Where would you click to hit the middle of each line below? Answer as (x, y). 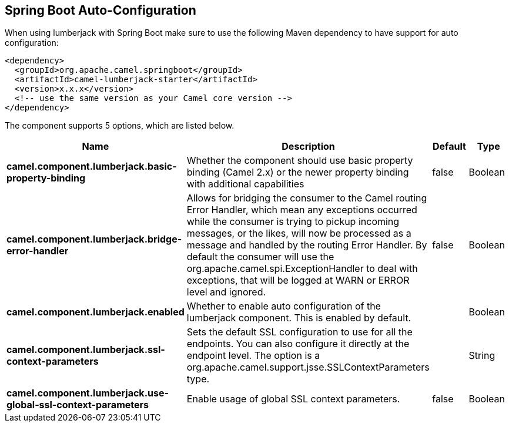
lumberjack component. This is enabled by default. (299, 318)
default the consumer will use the (260, 257)
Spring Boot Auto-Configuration (101, 10)
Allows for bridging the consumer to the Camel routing (307, 198)
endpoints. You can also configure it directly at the (298, 344)
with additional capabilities (245, 184)
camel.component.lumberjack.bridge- (94, 239)
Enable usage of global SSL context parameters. (293, 399)
